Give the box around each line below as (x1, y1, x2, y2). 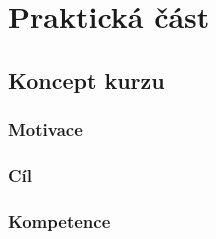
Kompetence (8, 208, 111, 233)
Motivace (8, 117, 83, 142)
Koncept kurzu (8, 64, 165, 95)
